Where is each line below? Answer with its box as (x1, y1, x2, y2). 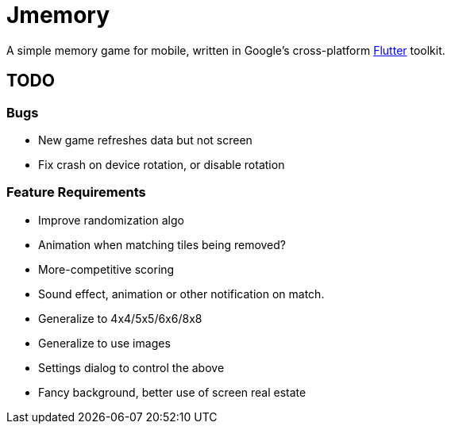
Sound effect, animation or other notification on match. (38, 286, 325, 301)
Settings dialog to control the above (38, 360, 225, 374)
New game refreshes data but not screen (38, 132, 252, 147)
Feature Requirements (6, 184, 146, 201)
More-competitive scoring (38, 262, 175, 276)
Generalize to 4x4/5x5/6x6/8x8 (38, 311, 202, 325)
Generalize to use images (38, 336, 171, 350)
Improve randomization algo (38, 213, 184, 227)
